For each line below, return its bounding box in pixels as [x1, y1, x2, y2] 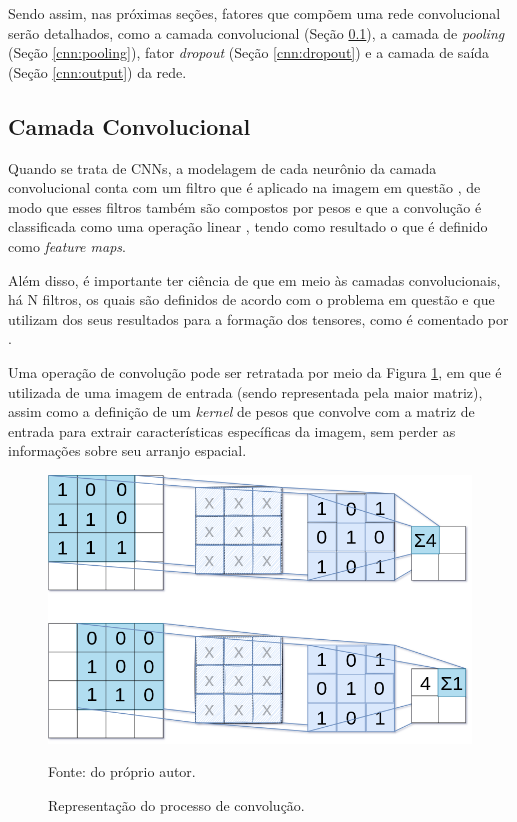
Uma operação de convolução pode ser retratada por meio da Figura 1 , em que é [8, 361, 502, 382]
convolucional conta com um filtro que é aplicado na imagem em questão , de [8, 177, 481, 198]
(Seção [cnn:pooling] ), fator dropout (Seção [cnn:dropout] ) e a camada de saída [8, 42, 490, 63]
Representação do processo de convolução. [48, 795, 305, 816]
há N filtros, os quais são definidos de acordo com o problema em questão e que [8, 289, 495, 310]
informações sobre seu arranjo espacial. [8, 440, 247, 461]
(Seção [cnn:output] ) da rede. [8, 61, 187, 82]
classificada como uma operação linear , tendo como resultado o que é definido [8, 216, 488, 237]
